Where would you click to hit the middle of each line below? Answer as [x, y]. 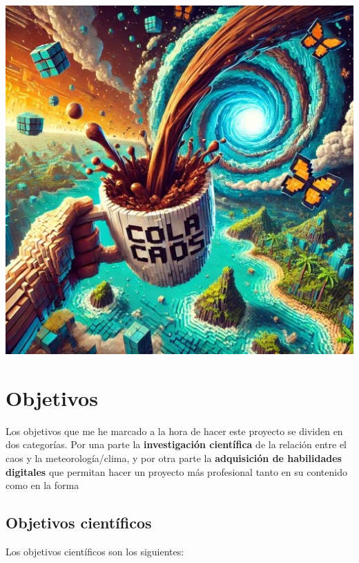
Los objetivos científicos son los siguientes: [95, 551]
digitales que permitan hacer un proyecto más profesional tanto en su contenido [176, 471]
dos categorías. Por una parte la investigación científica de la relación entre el [176, 444]
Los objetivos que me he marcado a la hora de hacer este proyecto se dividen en [174, 431]
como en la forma [42, 485]
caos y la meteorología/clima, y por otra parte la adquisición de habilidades [174, 458]
